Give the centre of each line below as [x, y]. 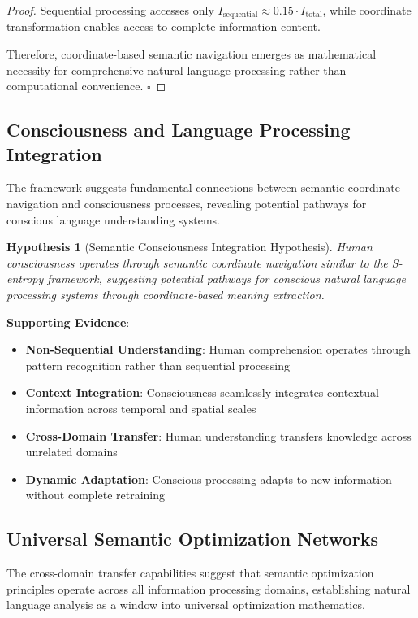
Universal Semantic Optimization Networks [193, 539]
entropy [25, 279]
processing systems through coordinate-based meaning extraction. [166, 294]
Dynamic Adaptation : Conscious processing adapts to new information [209, 479]
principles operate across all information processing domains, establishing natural [209, 588]
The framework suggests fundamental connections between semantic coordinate [204, 187]
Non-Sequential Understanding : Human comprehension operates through [218, 349]
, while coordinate [367, 10]
